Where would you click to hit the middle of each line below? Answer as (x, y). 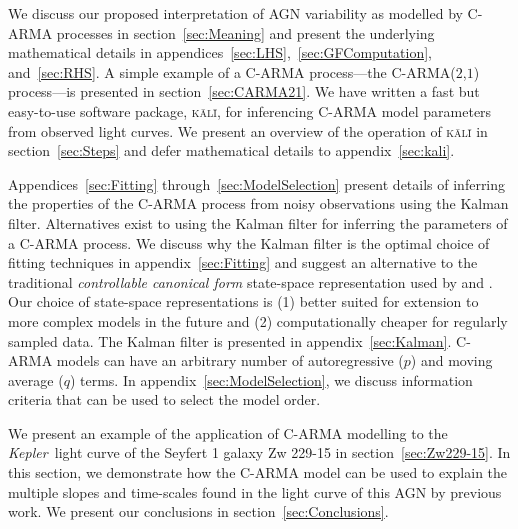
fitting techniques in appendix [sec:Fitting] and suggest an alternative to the (243, 262)
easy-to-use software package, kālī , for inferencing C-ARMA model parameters (250, 110)
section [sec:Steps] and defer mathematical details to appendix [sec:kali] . (231, 150)
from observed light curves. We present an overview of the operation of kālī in (248, 130)
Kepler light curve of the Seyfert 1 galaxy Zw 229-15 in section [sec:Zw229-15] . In (259, 452)
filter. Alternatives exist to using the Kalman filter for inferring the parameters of (258, 222)
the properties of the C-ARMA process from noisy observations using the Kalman (258, 203)
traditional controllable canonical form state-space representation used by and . (250, 281)
